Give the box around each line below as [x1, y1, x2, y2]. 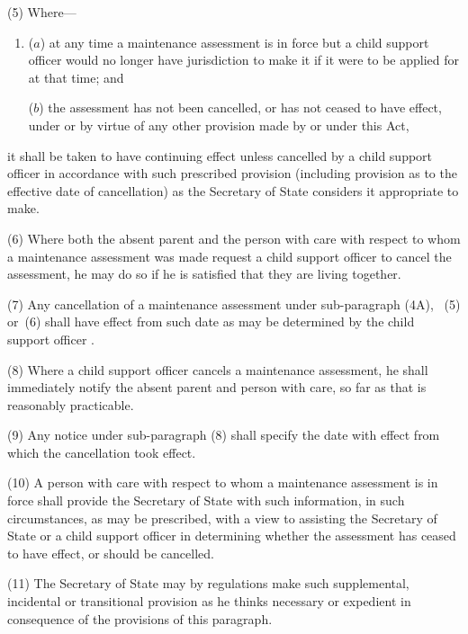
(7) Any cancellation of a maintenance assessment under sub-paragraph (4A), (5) [7, 294, 461, 313]
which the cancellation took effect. [7, 442, 196, 461]
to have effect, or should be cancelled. [7, 543, 214, 562]
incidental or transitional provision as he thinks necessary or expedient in [7, 592, 411, 611]
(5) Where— [7, 3, 76, 21]
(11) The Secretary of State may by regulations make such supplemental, [7, 574, 409, 593]
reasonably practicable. [7, 395, 134, 414]
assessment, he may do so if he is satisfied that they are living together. [7, 264, 401, 283]
